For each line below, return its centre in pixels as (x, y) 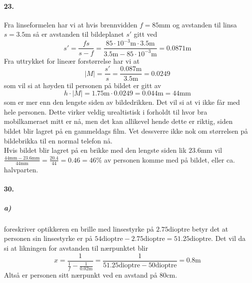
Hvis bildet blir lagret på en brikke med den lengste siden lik (95, 150)
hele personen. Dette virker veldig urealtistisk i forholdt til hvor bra (106, 111)
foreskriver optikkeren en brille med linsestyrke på (79, 228)
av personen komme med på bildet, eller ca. (170, 159)
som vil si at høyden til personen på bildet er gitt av (83, 85)
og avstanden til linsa (205, 24)
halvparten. (21, 169)
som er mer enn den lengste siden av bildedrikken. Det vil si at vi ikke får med (122, 102)
